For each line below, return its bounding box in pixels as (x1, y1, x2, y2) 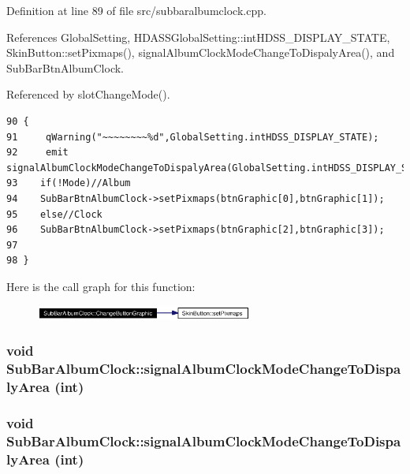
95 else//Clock (6, 208, 102, 220)
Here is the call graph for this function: (6, 278, 196, 294)
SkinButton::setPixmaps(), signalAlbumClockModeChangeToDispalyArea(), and (6, 44, 395, 61)
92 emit (6, 147, 69, 159)
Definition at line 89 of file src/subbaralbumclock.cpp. (6, 2, 266, 18)
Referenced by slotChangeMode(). (6, 86, 170, 103)
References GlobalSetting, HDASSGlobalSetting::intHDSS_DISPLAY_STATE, (6, 28, 390, 45)
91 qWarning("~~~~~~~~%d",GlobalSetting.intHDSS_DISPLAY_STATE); (6, 131, 379, 143)
